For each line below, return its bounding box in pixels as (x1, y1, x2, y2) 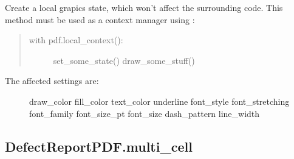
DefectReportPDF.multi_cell (5, 136, 193, 155)
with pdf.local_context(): (29, 34, 123, 46)
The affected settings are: (5, 74, 99, 87)
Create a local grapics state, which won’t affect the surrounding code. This (5, 1, 283, 13)
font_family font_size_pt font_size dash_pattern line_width (29, 107, 260, 119)
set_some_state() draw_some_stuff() (53, 54, 195, 66)
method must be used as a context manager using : (5, 13, 195, 26)
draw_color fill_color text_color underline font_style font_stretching (29, 94, 290, 107)
